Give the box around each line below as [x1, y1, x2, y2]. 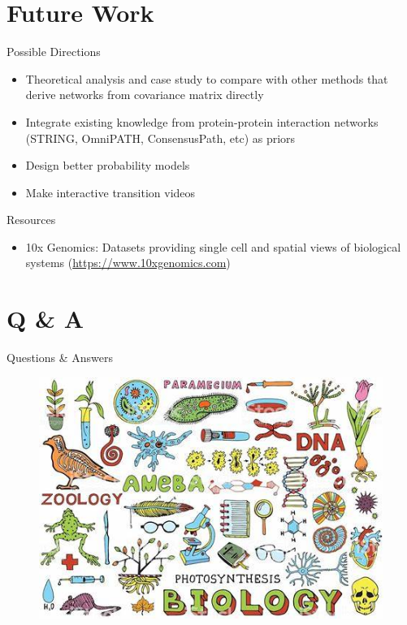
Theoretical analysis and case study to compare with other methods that [25, 70, 388, 87]
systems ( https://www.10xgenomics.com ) [25, 254, 231, 271]
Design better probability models [25, 157, 190, 174]
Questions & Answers [6, 349, 113, 366]
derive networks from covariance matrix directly [25, 86, 264, 103]
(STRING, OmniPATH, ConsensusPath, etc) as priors [25, 129, 296, 146]
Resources [6, 211, 56, 228]
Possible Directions [6, 43, 101, 60]
